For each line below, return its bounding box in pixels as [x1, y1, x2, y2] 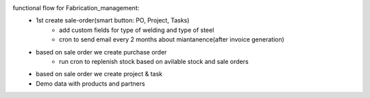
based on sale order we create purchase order [36, 48, 167, 56]
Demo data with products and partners [36, 79, 145, 88]
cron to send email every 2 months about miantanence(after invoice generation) [59, 35, 284, 44]
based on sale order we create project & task [36, 70, 163, 78]
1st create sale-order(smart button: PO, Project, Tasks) [36, 16, 190, 24]
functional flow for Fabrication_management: [12, 4, 140, 12]
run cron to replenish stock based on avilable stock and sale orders [59, 57, 249, 65]
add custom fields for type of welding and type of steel [59, 26, 214, 34]
